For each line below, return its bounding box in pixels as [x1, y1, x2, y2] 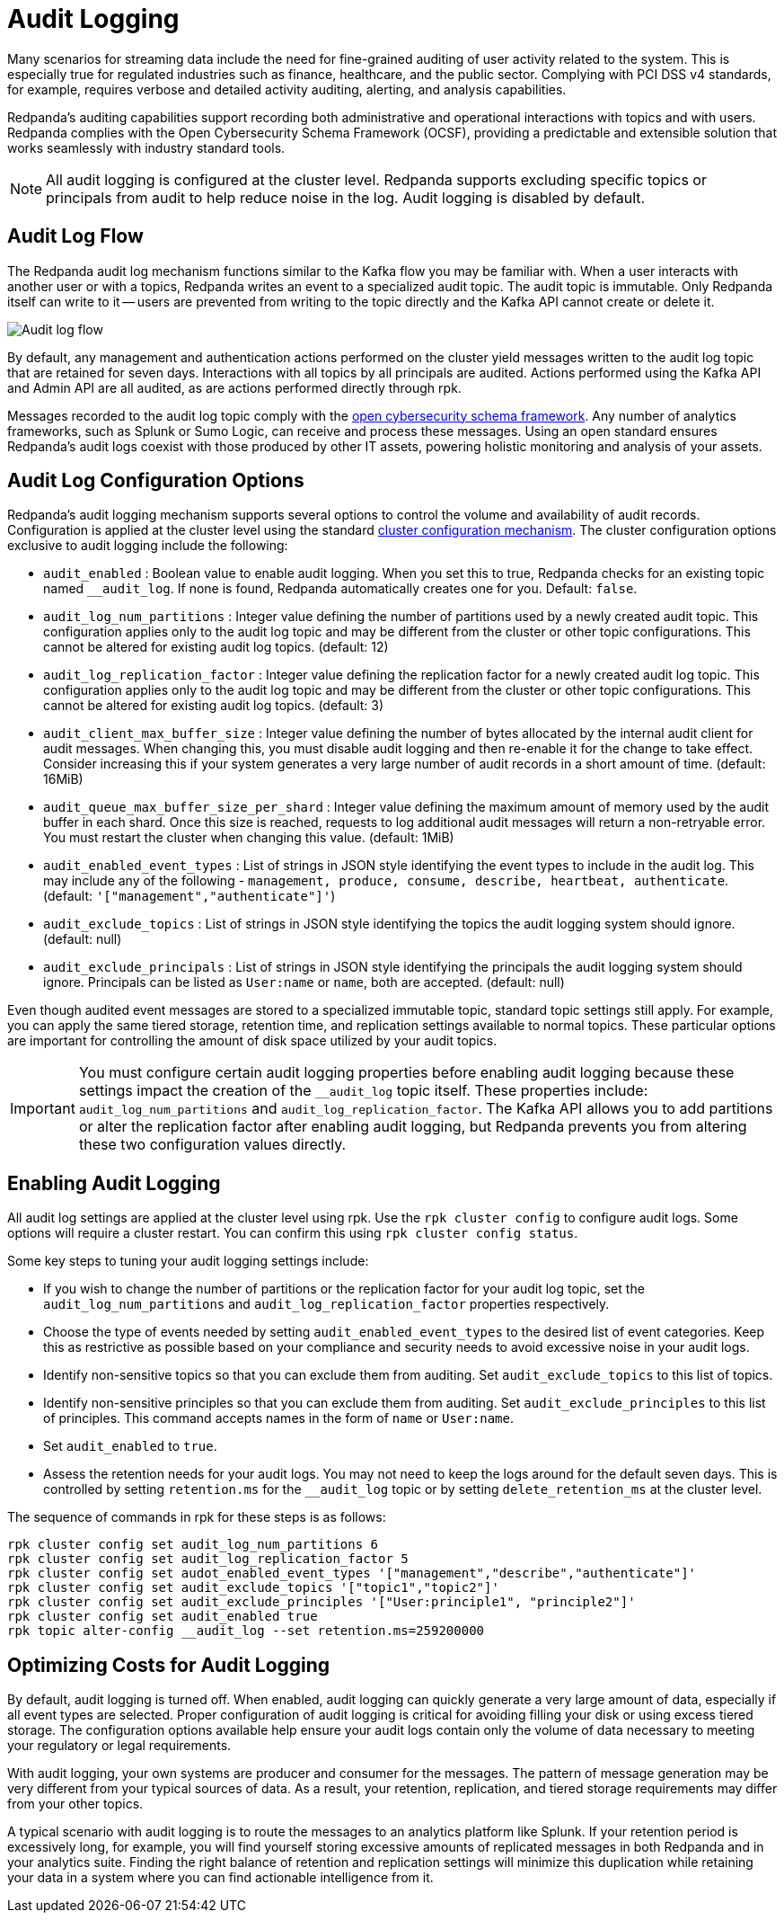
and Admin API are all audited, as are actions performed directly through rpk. [7, 379, 462, 396]
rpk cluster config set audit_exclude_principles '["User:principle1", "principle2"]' [7, 1595, 636, 1610]
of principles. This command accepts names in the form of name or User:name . [43, 1410, 514, 1427]
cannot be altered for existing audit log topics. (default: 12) [43, 639, 389, 655]
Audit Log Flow [7, 225, 144, 248]
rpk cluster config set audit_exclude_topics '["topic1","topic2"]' [7, 1580, 499, 1596]
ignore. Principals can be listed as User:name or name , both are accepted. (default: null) [43, 974, 565, 991]
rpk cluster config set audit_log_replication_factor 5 [7, 1551, 409, 1567]
